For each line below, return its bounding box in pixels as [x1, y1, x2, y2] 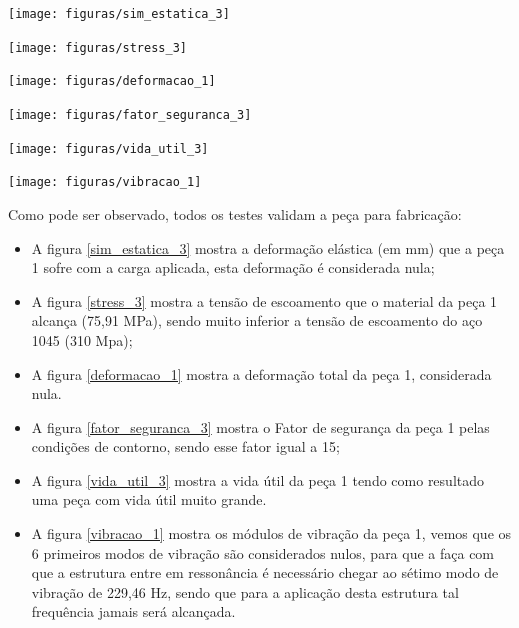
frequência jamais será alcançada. [31, 601, 236, 622]
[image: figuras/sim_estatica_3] [8, 7, 230, 21]
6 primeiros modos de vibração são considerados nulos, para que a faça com [31, 542, 495, 563]
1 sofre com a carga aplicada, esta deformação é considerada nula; [31, 257, 435, 278]
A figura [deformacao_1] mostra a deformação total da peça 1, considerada [31, 363, 492, 384]
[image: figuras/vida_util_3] [8, 141, 209, 156]
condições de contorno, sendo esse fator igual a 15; [31, 436, 340, 457]
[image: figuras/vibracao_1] [8, 175, 202, 190]
